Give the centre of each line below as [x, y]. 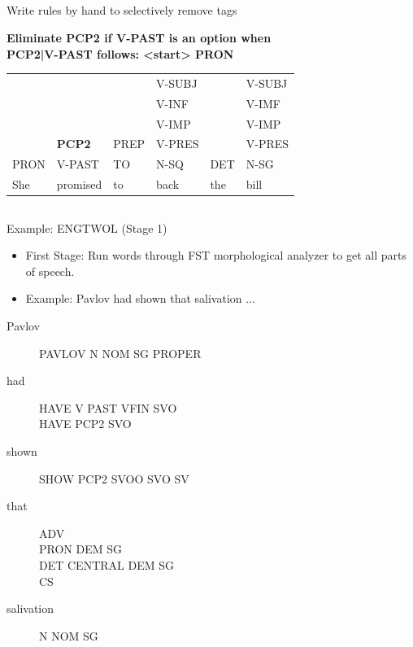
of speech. [50, 271]
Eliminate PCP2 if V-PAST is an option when [139, 37]
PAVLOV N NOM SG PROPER [120, 353]
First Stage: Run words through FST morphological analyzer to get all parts [216, 255]
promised [79, 184]
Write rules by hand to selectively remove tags [122, 10]
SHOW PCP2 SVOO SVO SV [114, 478]
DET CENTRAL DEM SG [107, 564]
